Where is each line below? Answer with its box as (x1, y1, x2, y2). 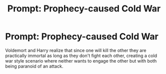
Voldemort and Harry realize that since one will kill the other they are (5, 47, 146, 53)
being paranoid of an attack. (5, 63, 63, 69)
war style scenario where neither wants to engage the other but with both (5, 58, 157, 64)
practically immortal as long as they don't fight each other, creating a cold (5, 53, 157, 59)
